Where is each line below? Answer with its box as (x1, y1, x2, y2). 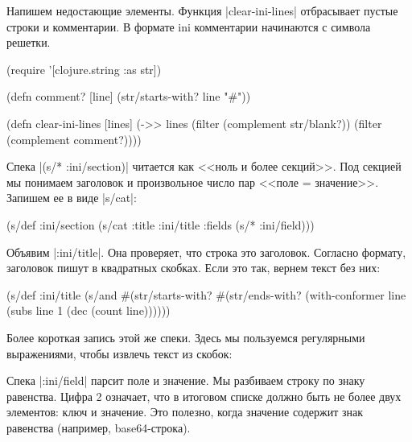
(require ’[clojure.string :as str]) (6, 60, 162, 77)
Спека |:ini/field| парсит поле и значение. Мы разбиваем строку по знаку (6, 372, 365, 389)
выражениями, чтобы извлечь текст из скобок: (6, 345, 233, 361)
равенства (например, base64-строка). (6, 419, 191, 436)
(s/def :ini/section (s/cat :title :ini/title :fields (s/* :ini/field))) (6, 216, 315, 233)
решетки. (6, 34, 51, 51)
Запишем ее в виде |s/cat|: (6, 189, 137, 206)
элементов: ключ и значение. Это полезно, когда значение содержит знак (6, 403, 364, 420)
